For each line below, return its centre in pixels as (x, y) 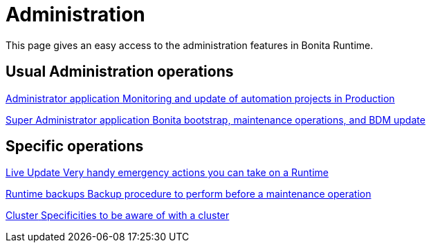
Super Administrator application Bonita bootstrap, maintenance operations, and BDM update (215, 120)
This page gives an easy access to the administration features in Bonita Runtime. (190, 45)
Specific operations (75, 146)
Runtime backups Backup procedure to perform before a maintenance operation (189, 194)
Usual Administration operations (120, 72)
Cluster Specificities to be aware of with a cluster (118, 216)
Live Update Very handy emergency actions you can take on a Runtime (167, 173)
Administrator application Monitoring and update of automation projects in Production (200, 98)
